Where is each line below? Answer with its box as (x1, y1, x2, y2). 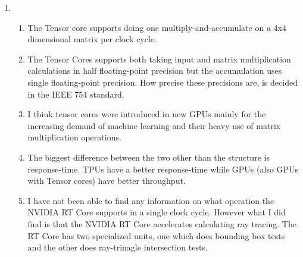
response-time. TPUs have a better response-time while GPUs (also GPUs (27, 162, 299, 175)
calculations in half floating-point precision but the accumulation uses (27, 64, 282, 77)
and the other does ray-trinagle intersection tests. (27, 241, 208, 253)
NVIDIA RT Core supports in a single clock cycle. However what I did (27, 206, 286, 218)
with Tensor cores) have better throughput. (27, 174, 186, 187)
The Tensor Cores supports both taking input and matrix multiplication (27, 52, 291, 65)
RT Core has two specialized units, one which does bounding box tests (27, 229, 285, 242)
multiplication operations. (27, 131, 121, 143)
